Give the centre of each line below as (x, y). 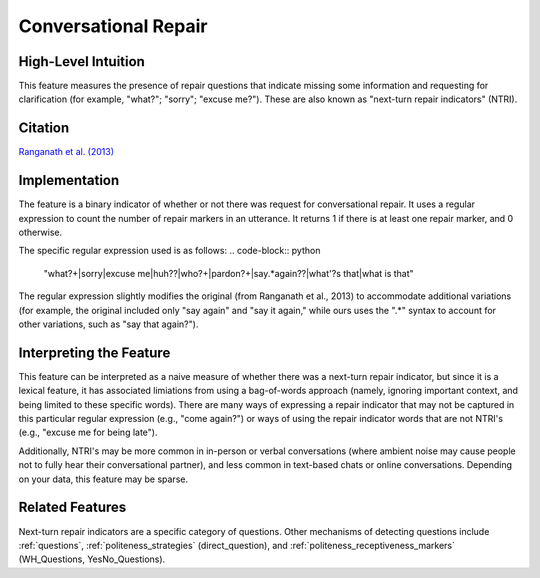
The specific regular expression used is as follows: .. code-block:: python (169, 251)
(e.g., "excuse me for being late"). (88, 432)
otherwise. (40, 232)
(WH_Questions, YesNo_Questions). (92, 559)
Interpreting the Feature (94, 352)
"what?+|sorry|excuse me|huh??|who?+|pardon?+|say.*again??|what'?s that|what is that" (228, 273)
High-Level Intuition (81, 61)
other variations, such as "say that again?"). (108, 324)
